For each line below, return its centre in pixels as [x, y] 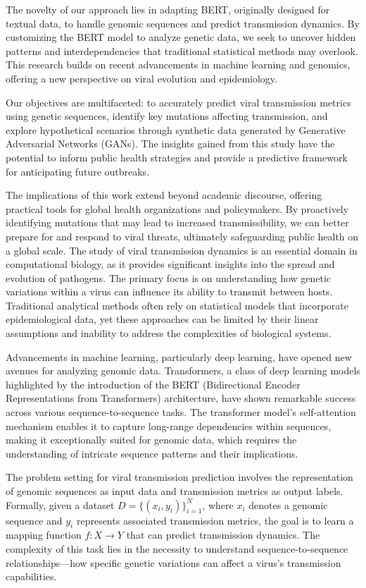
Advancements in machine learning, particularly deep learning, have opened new [179, 356]
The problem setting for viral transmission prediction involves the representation [179, 477]
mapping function [44, 535]
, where [218, 504]
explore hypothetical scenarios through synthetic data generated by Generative [176, 129]
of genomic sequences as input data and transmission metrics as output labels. [175, 491]
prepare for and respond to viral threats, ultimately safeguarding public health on [182, 236]
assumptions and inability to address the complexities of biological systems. [169, 333]
